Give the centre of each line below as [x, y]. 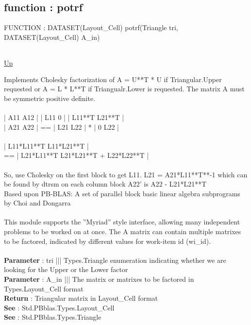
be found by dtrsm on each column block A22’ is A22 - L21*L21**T [105, 184]
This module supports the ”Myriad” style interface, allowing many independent [122, 222]
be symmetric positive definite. [50, 98]
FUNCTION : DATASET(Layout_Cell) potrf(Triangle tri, [91, 27]
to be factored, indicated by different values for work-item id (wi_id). [108, 241]
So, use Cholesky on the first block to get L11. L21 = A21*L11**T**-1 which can [126, 174]
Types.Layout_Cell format [44, 288]
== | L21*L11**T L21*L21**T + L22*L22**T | [76, 155]
